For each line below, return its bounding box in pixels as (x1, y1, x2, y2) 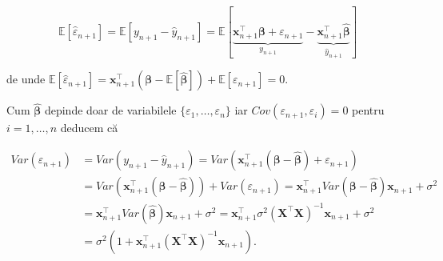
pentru (352, 102, 385, 118)
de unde (6, 70, 46, 87)
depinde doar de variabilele (44, 102, 177, 118)
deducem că (60, 119, 118, 136)
